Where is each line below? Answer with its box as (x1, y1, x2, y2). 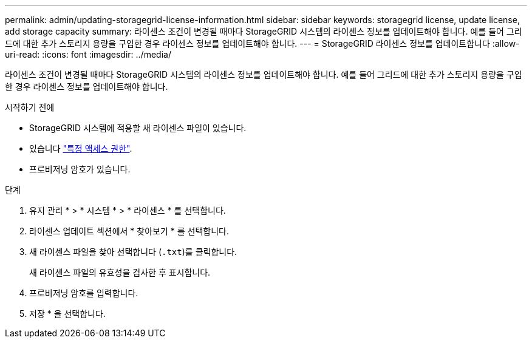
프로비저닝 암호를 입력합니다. (29, 288, 138, 298)
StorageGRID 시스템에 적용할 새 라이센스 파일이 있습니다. (29, 123, 247, 133)
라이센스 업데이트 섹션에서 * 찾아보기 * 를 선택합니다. (29, 226, 229, 236)
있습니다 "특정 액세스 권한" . (29, 143, 132, 154)
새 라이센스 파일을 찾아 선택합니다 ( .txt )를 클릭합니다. (29, 246, 237, 257)
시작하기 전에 (5, 102, 55, 112)
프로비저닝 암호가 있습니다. (29, 164, 131, 174)
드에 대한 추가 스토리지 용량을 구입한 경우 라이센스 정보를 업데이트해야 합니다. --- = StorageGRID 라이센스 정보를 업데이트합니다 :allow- (5, 38, 520, 49)
